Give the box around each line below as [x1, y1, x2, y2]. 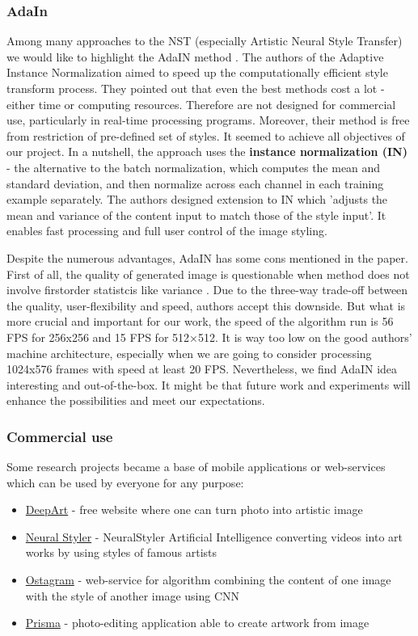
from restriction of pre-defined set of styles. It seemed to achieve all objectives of [6, 127, 405, 144]
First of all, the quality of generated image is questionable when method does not [6, 265, 410, 282]
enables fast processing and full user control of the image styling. [6, 222, 327, 239]
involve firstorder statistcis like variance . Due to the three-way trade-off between [6, 281, 408, 298]
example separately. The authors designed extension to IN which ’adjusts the [6, 191, 388, 208]
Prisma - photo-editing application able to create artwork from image [25, 614, 369, 631]
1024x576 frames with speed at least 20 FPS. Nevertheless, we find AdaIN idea [6, 360, 398, 377]
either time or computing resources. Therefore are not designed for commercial [6, 95, 396, 112]
